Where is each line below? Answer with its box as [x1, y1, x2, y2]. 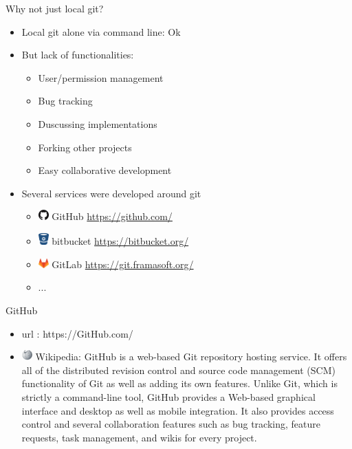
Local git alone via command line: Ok [21, 24, 181, 39]
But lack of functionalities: [21, 47, 134, 62]
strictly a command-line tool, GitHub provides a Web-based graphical [21, 389, 316, 404]
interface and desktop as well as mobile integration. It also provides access [21, 403, 334, 417]
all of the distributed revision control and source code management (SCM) [21, 362, 335, 377]
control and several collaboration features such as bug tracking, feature [21, 417, 320, 431]
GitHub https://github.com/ [52, 209, 173, 223]
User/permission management [38, 70, 164, 85]
